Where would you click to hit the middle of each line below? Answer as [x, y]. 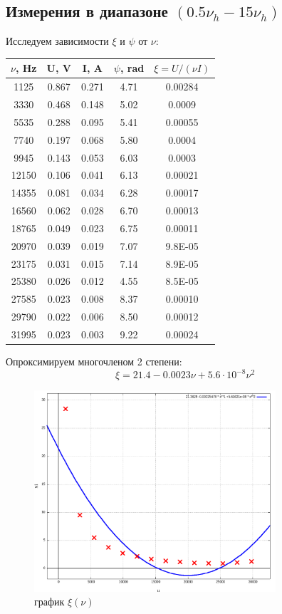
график [49, 602]
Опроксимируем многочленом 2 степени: [94, 361]
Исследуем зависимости [57, 41]
